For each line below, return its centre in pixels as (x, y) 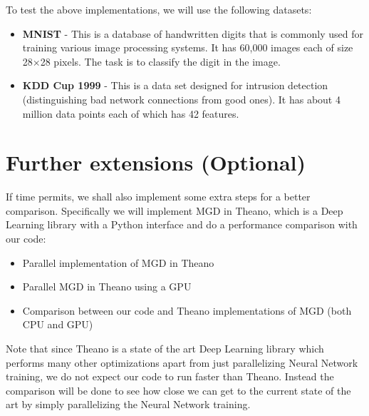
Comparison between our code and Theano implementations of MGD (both (187, 310)
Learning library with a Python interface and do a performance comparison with (182, 224)
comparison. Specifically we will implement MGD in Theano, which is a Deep (175, 210)
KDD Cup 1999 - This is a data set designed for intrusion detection (175, 85)
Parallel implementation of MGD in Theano (118, 262)
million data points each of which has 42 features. (131, 113)
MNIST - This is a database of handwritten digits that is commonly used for (193, 33)
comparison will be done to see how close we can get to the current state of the (178, 390)
